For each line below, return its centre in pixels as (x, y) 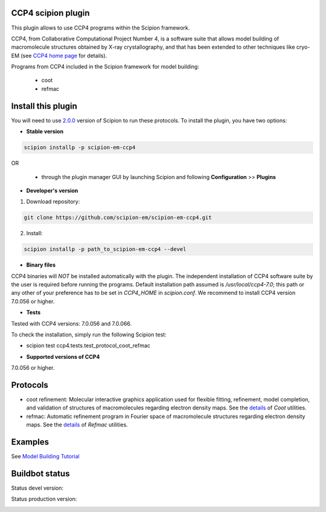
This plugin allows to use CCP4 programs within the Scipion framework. (101, 28)
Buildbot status (40, 473)
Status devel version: (37, 488)
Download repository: (53, 201)
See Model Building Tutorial (45, 457)
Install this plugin (44, 106)
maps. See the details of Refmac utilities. (77, 425)
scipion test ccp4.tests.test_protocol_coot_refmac (88, 346)
